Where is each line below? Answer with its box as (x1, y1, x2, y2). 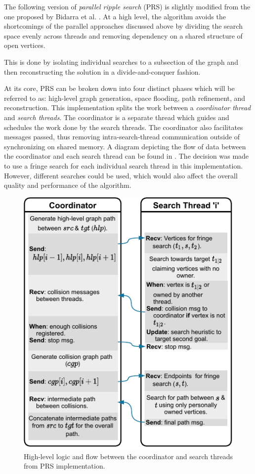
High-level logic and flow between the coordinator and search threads (24, 451, 233, 461)
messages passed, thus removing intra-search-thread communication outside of (4, 131, 240, 142)
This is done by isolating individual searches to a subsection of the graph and (4, 56, 238, 67)
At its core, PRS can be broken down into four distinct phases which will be (4, 83, 235, 93)
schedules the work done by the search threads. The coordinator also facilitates (4, 122, 243, 132)
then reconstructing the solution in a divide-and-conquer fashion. (4, 66, 201, 77)
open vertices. (4, 40, 45, 50)
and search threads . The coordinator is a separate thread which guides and (4, 112, 229, 122)
